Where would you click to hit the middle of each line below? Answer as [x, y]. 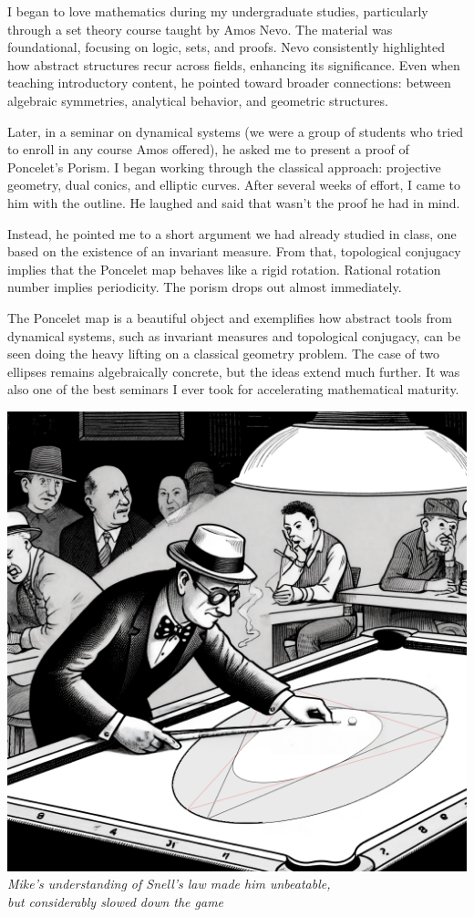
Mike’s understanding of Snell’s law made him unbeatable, [169, 884]
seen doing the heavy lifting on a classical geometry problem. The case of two [223, 354]
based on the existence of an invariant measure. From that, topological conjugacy [234, 251]
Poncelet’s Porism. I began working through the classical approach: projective [224, 167]
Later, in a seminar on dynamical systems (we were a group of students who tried [236, 131]
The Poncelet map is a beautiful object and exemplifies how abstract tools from [230, 317]
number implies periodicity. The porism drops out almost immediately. [205, 287]
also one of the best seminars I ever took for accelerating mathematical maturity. [233, 389]
